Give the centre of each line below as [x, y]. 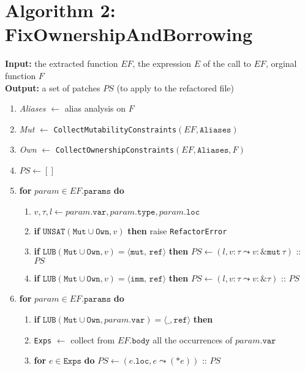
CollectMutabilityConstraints [115, 130]
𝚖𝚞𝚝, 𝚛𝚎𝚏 [147, 252]
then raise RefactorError [177, 230]
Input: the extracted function [62, 63]
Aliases [32, 108]
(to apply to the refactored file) [175, 87]
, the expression [162, 63]
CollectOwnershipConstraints [115, 151]
